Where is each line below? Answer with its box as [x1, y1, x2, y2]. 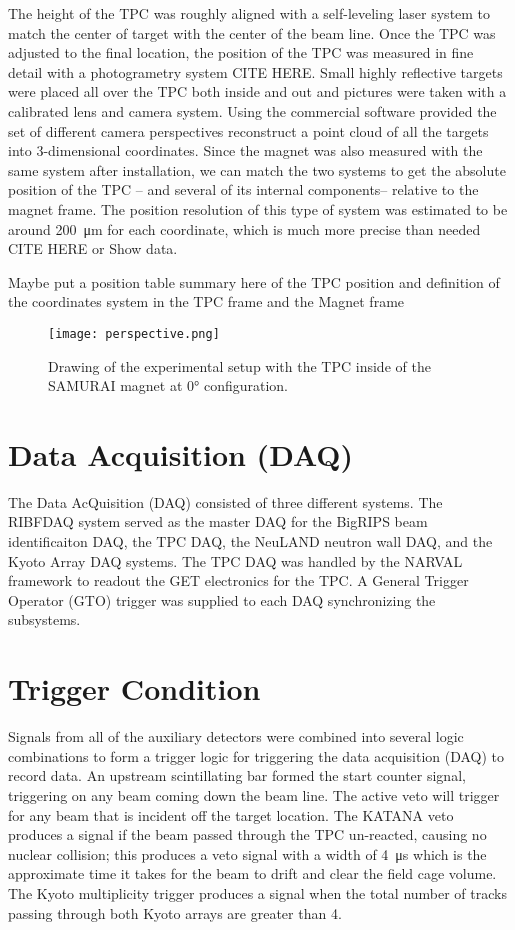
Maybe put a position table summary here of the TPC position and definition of [8, 271, 500, 292]
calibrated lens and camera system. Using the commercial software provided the [8, 100, 497, 121]
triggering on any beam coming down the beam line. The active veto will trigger [8, 784, 500, 805]
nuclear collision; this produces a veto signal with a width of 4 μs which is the [8, 843, 487, 864]
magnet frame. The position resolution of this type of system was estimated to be [8, 198, 508, 219]
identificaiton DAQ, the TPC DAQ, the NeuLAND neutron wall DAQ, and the [8, 531, 493, 552]
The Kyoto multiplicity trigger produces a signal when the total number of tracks [8, 882, 507, 903]
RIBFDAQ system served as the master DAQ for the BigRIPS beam [8, 511, 428, 532]
